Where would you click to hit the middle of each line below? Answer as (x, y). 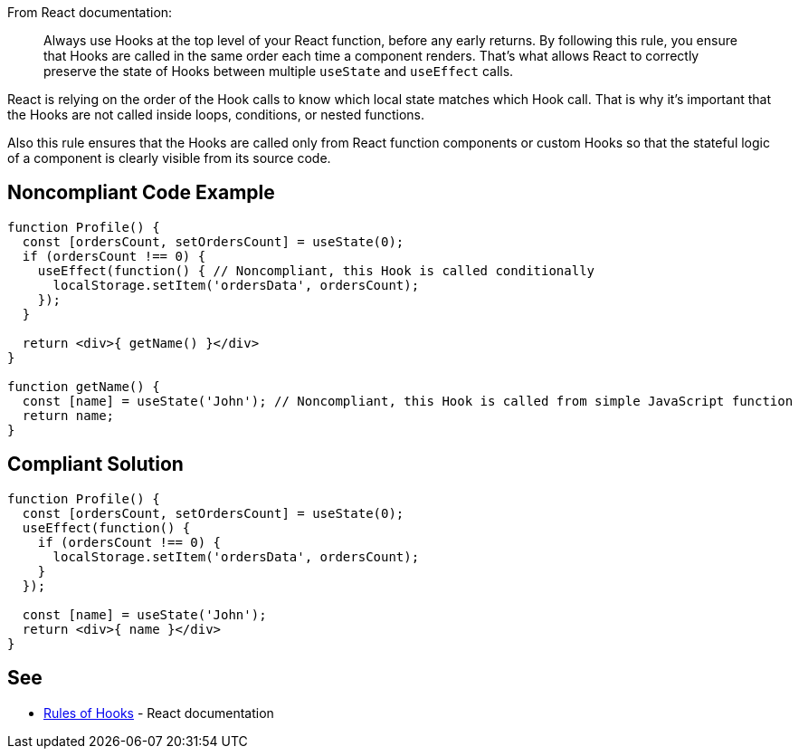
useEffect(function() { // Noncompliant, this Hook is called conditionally (316, 270)
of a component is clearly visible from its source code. (169, 158)
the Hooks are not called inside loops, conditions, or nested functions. (216, 115)
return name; (68, 415)
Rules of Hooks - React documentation (159, 713)
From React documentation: (90, 12)
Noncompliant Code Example (141, 193)
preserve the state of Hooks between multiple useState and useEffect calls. (279, 71)
